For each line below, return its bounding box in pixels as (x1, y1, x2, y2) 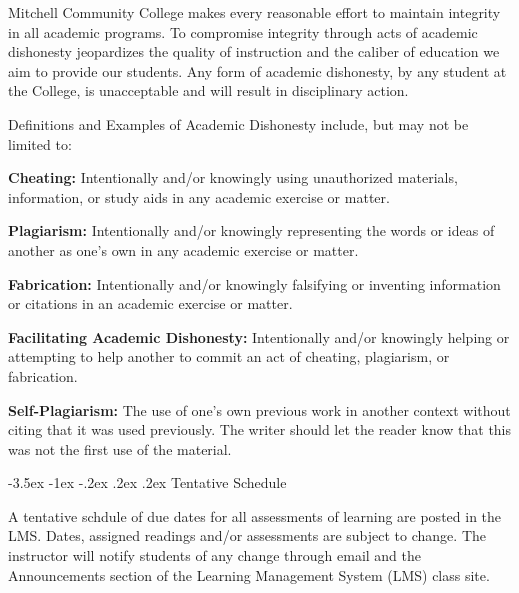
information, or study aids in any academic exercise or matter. (8, 186, 390, 207)
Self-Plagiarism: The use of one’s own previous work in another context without (8, 399, 511, 420)
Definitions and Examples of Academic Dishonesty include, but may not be (8, 113, 469, 134)
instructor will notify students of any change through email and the (8, 545, 421, 566)
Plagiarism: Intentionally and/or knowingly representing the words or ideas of (8, 220, 495, 241)
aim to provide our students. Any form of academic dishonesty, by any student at (8, 60, 507, 81)
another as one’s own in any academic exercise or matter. (8, 239, 359, 260)
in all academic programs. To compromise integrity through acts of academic (8, 21, 478, 42)
